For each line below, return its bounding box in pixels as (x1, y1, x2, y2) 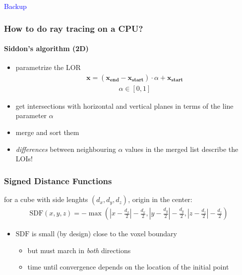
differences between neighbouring (15, 143, 116, 154)
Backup (4, 1, 27, 11)
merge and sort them (15, 127, 79, 137)
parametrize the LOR (15, 62, 81, 72)
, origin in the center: (128, 194, 192, 205)
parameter (15, 110, 47, 121)
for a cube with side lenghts (4, 194, 88, 205)
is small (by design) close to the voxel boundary (32, 228, 177, 239)
